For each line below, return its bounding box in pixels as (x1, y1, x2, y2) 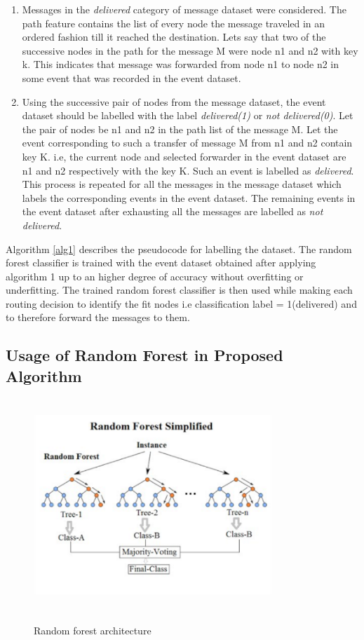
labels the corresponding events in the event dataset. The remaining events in (22, 190, 356, 205)
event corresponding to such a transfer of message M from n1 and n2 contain (22, 135, 353, 150)
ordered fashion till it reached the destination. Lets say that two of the (22, 29, 326, 44)
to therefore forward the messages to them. (6, 310, 190, 325)
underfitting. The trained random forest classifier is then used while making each (6, 282, 353, 297)
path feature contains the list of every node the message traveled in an (22, 15, 325, 30)
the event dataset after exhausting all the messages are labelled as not (22, 204, 323, 219)
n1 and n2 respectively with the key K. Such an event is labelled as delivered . (22, 163, 354, 177)
